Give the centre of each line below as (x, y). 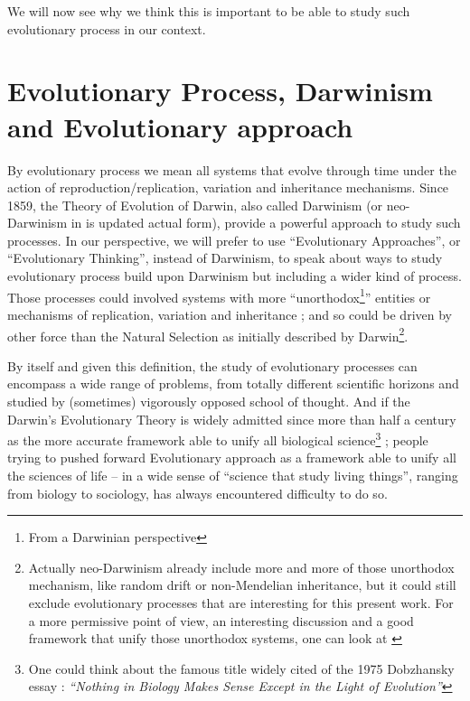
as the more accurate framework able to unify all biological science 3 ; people (218, 439)
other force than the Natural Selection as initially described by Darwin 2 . (208, 334)
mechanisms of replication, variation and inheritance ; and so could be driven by (230, 314)
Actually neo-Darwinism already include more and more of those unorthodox (241, 567)
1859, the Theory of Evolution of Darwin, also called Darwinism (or (195, 205)
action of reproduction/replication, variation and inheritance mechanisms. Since (228, 187)
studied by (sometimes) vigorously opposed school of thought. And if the (209, 401)
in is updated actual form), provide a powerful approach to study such (266, 223)
